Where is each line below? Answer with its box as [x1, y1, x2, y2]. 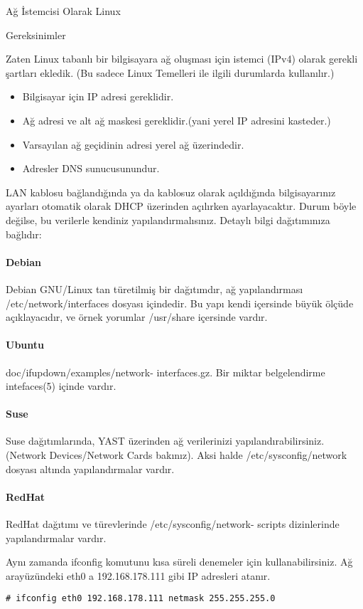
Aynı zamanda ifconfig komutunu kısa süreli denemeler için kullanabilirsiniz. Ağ [6, 554, 353, 569]
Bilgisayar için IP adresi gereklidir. [22, 89, 174, 104]
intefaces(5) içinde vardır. [6, 378, 117, 393]
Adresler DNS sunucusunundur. [22, 161, 160, 176]
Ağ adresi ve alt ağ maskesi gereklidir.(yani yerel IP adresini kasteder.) [22, 112, 331, 127]
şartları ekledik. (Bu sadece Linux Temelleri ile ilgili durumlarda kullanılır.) [6, 65, 335, 80]
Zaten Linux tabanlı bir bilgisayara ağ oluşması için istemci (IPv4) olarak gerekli [6, 51, 358, 66]
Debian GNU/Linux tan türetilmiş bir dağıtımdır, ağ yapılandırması [6, 281, 303, 296]
